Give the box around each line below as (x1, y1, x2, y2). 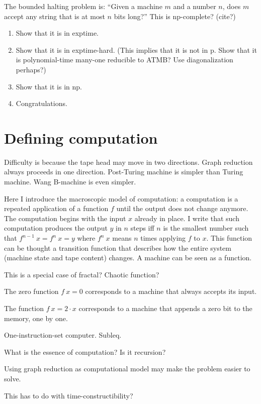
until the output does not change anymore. (116, 203, 248, 214)
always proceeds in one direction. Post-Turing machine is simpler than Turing (4, 166, 243, 177)
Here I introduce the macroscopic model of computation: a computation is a (4, 193, 238, 204)
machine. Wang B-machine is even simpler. (4, 176, 136, 187)
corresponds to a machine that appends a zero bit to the (78, 303, 252, 313)
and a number (173, 1, 216, 11)
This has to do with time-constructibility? (4, 390, 133, 400)
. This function (206, 233, 252, 243)
